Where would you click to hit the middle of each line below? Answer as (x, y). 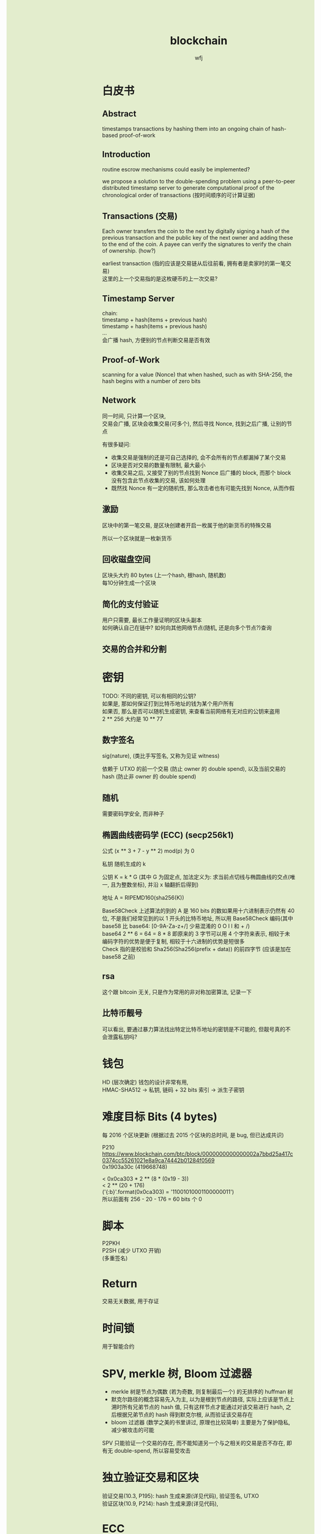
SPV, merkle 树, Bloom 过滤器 (177, 1374)
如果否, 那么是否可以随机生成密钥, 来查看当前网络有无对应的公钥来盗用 (191, 711)
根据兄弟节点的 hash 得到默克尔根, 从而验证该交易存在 (185, 1415)
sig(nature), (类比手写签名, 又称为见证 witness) (161, 756)
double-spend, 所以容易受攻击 (153, 1451)
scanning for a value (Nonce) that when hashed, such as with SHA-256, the (197, 375)
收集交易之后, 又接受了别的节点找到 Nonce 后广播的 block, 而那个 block (201, 472)
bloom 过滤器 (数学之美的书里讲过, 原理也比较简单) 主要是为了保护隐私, (201, 1422)
